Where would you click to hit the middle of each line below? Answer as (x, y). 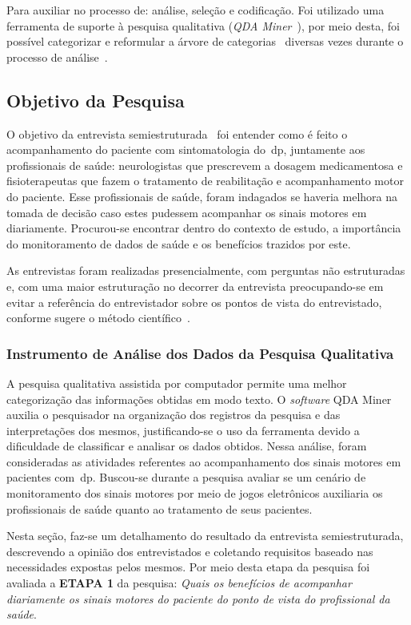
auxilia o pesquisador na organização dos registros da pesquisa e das (174, 415)
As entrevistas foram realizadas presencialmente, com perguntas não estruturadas (206, 270)
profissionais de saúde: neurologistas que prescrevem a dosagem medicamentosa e (205, 165)
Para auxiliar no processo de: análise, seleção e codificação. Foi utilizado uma (196, 10)
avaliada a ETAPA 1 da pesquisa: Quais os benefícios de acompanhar (179, 583)
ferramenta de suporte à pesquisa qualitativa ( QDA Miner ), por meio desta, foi (203, 25)
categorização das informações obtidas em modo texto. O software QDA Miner (199, 399)
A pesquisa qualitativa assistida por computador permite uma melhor (177, 383)
